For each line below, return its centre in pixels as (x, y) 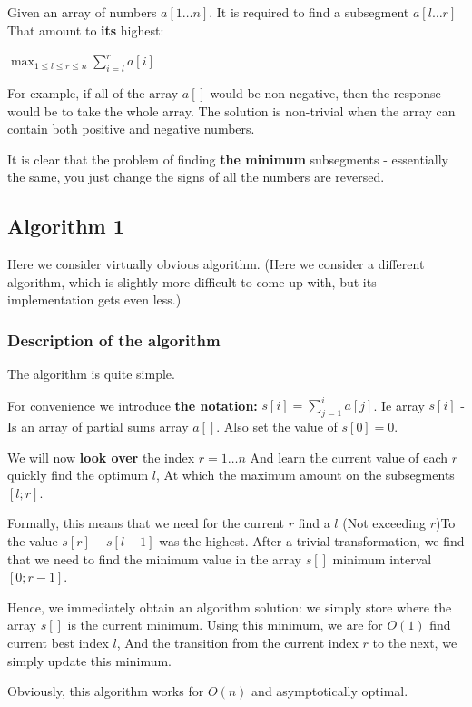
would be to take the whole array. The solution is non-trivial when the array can (231, 110)
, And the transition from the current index (237, 642)
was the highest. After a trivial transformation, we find (312, 541)
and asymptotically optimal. (330, 691)
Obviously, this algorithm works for (106, 691)
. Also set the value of (277, 427)
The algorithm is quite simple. (91, 374)
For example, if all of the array (93, 92)
